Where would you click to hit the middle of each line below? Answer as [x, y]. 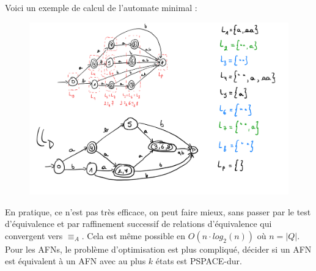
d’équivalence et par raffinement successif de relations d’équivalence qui [138, 224]
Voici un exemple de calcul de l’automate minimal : [101, 7]
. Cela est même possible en [134, 235]
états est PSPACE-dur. [199, 261]
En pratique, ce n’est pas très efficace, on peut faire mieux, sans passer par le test [158, 211]
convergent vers [34, 235]
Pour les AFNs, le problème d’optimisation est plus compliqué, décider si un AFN [158, 249]
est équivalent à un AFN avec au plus [75, 261]
